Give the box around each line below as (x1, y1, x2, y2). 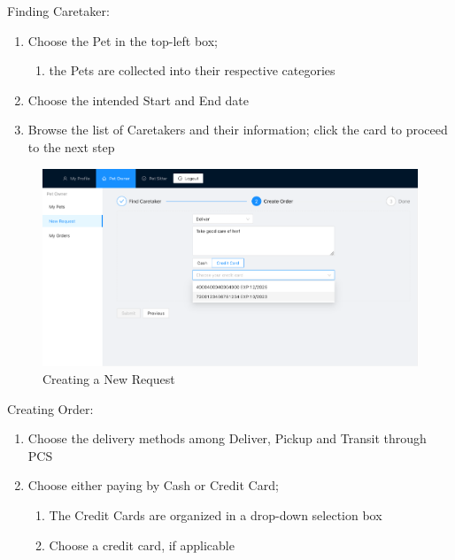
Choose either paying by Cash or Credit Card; (27, 476, 279, 495)
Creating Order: (7, 399, 94, 418)
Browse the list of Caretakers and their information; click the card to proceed (27, 120, 448, 139)
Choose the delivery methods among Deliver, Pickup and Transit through (27, 429, 427, 448)
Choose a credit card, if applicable (49, 535, 235, 554)
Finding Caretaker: (7, 2, 110, 19)
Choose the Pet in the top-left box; (27, 31, 218, 50)
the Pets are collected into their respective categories (49, 61, 335, 80)
